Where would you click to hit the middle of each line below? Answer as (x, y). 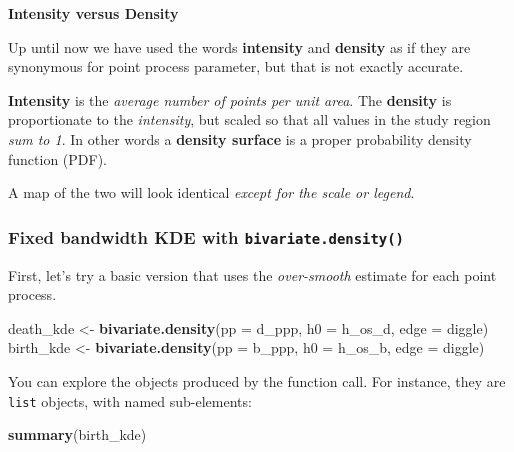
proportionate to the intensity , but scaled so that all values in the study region (249, 119)
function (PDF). (58, 158)
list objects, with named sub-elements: (130, 400)
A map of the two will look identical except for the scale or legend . (211, 192)
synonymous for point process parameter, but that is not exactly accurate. (236, 66)
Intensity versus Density (93, 13)
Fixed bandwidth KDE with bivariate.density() (206, 236)
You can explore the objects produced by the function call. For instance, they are (257, 380)
